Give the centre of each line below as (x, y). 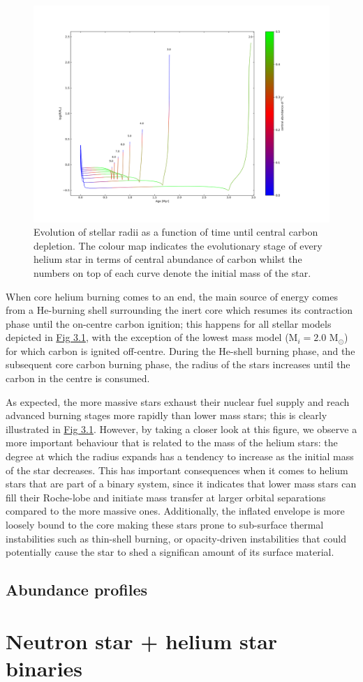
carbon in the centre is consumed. (78, 378)
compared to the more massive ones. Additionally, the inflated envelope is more (175, 511)
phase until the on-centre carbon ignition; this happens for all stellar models (169, 323)
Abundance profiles (77, 590)
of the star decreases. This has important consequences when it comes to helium (177, 470)
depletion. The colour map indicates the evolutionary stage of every (178, 245)
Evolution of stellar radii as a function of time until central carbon (176, 232)
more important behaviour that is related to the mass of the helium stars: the (172, 442)
